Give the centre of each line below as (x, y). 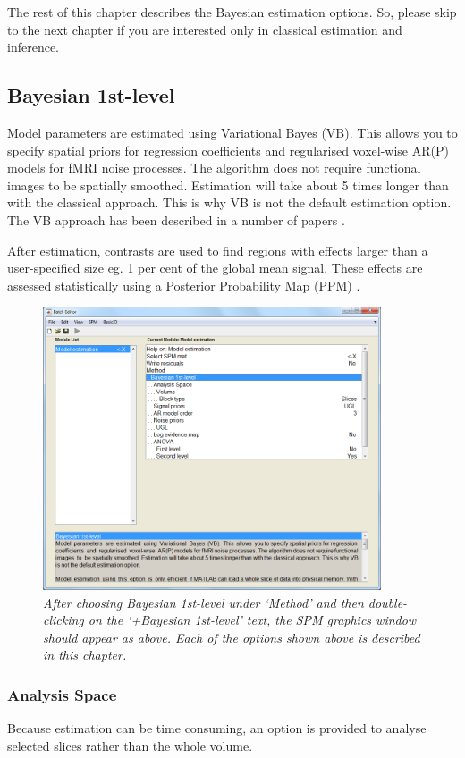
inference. (33, 47)
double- (388, 602)
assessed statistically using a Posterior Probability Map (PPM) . (184, 285)
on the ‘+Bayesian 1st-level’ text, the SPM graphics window (252, 620)
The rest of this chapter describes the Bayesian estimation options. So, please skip (232, 12)
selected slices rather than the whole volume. (130, 745)
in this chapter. (85, 655)
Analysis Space (62, 694)
